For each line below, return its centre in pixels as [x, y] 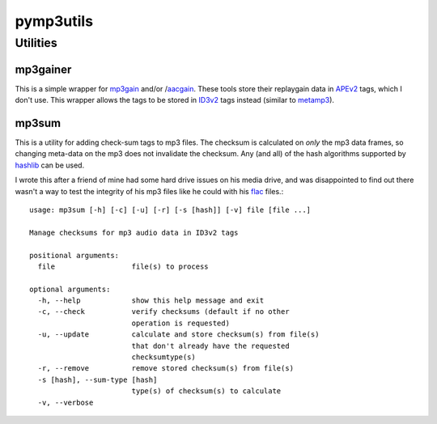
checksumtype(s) [163, 357]
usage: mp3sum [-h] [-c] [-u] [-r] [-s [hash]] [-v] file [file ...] [170, 210]
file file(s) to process [123, 266]
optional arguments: [70, 289]
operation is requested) [181, 323]
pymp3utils [54, 21]
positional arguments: [74, 255]
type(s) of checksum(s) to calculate [206, 391]
